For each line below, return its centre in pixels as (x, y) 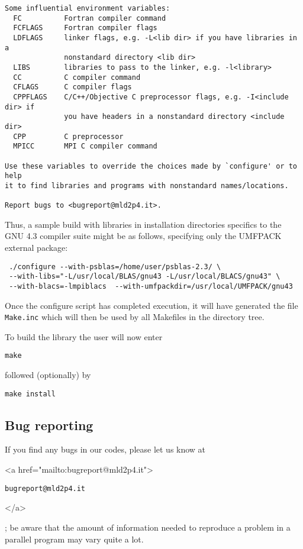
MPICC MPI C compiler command (85, 146)
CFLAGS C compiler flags (72, 87)
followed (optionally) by (48, 375)
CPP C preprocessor (68, 136)
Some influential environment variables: (88, 8)
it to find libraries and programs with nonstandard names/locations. (147, 185)
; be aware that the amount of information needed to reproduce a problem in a (148, 527)
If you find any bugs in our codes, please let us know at (105, 449)
